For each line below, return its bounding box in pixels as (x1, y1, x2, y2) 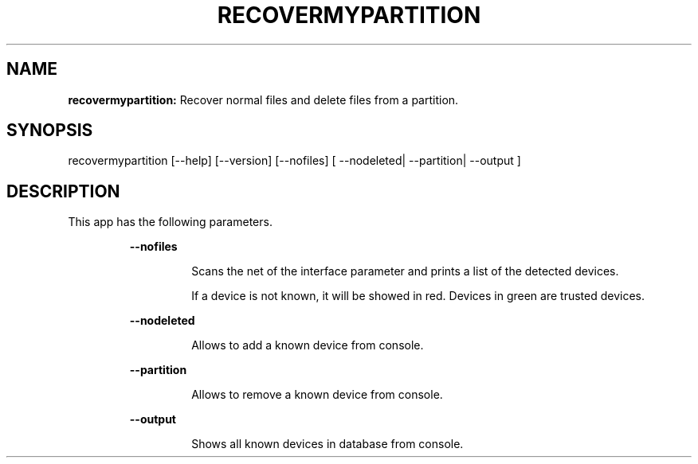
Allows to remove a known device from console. (191, 388, 443, 402)
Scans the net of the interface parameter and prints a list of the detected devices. (191, 264, 619, 279)
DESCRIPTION (6, 181, 120, 201)
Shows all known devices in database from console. (191, 437, 464, 451)
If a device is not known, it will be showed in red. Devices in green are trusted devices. (191, 289, 645, 303)
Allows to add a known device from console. (191, 338, 424, 353)
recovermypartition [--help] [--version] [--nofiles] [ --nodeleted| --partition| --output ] (68, 154, 521, 168)
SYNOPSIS (6, 120, 93, 141)
